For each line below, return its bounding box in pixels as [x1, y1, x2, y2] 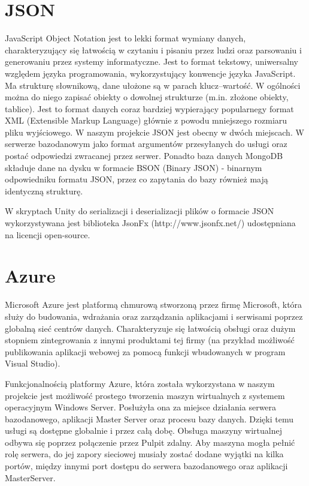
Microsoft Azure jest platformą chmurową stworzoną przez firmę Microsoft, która [5, 298, 302, 311]
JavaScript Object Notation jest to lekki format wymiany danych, [5, 32, 246, 44]
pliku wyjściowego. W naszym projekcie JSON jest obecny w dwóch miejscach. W [5, 125, 304, 138]
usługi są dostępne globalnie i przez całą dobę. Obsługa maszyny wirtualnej [5, 424, 282, 437]
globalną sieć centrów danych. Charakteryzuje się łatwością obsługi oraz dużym [5, 322, 296, 334]
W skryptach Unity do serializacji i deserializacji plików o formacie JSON [5, 205, 274, 217]
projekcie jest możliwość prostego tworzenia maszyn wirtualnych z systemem [5, 389, 285, 401]
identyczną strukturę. [5, 184, 83, 197]
